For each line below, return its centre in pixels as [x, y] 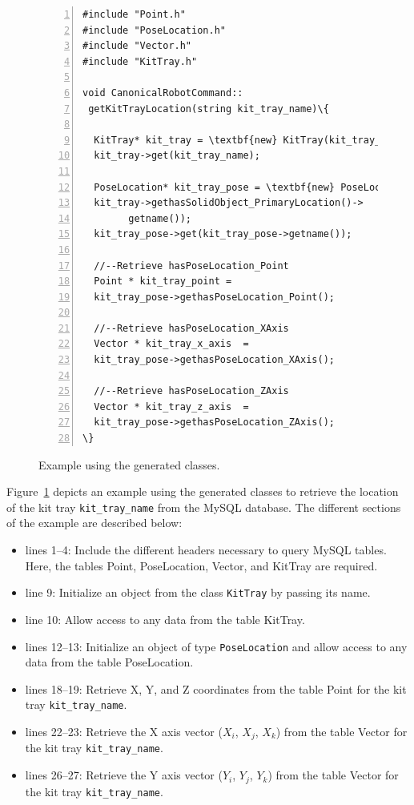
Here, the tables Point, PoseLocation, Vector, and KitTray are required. [201, 565]
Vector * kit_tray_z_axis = [171, 407]
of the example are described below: [94, 523]
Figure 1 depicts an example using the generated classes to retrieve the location [203, 491]
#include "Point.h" [134, 14]
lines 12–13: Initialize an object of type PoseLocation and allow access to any [216, 646]
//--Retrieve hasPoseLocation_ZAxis [191, 391]
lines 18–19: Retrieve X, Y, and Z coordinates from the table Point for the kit [216, 688]
